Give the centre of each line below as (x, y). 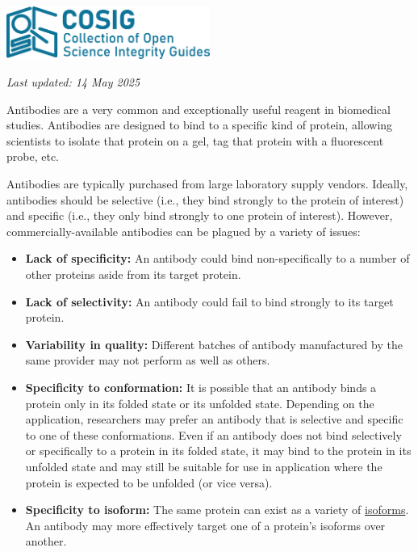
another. (46, 541)
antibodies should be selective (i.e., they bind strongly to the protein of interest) (205, 199)
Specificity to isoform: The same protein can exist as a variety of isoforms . (217, 510)
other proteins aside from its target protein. (133, 274)
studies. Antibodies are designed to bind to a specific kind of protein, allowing (200, 125)
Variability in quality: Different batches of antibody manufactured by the (214, 344)
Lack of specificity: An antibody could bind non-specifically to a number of (217, 258)
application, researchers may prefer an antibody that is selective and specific (214, 419)
